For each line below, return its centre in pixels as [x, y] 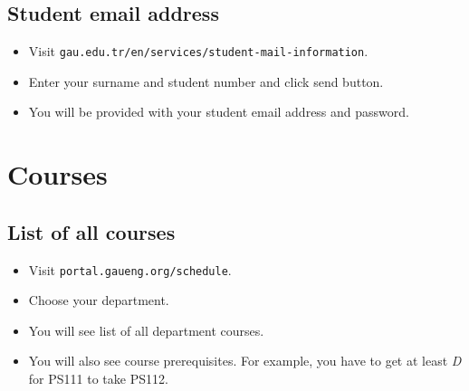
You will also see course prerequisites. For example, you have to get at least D [245, 361]
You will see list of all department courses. [146, 330]
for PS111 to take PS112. [98, 379]
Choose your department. [99, 300]
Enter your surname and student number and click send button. [206, 81]
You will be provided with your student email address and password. [219, 112]
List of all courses [91, 231]
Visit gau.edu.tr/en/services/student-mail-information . [198, 51]
